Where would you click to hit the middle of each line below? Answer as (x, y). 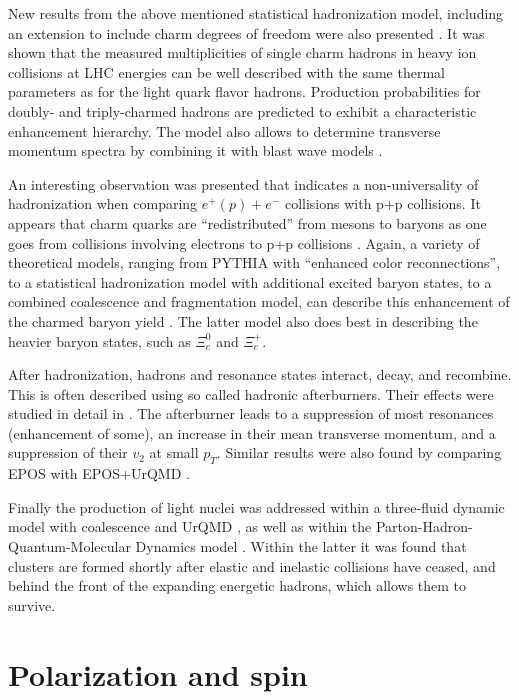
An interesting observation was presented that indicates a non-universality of (243, 183)
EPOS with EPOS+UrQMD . (99, 473)
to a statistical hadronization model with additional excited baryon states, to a (250, 281)
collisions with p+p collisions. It (382, 203)
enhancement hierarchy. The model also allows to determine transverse (224, 130)
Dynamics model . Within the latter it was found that (301, 546)
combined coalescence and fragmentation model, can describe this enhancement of (259, 301)
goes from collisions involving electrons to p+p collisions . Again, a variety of (244, 242)
